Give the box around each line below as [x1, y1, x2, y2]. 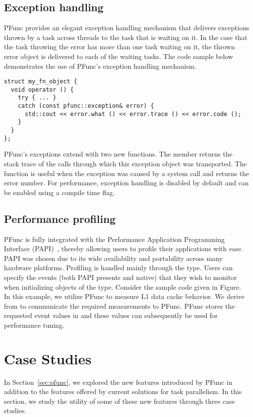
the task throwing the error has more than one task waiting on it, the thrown [4, 41, 235, 52]
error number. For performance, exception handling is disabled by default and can [4, 178, 249, 188]
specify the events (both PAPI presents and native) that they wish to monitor [4, 272, 237, 282]
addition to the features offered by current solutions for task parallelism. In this [4, 386, 242, 397]
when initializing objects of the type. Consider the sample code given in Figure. [4, 281, 241, 292]
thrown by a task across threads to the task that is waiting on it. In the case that [4, 32, 248, 42]
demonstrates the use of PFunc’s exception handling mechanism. [4, 60, 196, 71]
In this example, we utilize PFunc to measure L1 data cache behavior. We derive [4, 291, 245, 301]
